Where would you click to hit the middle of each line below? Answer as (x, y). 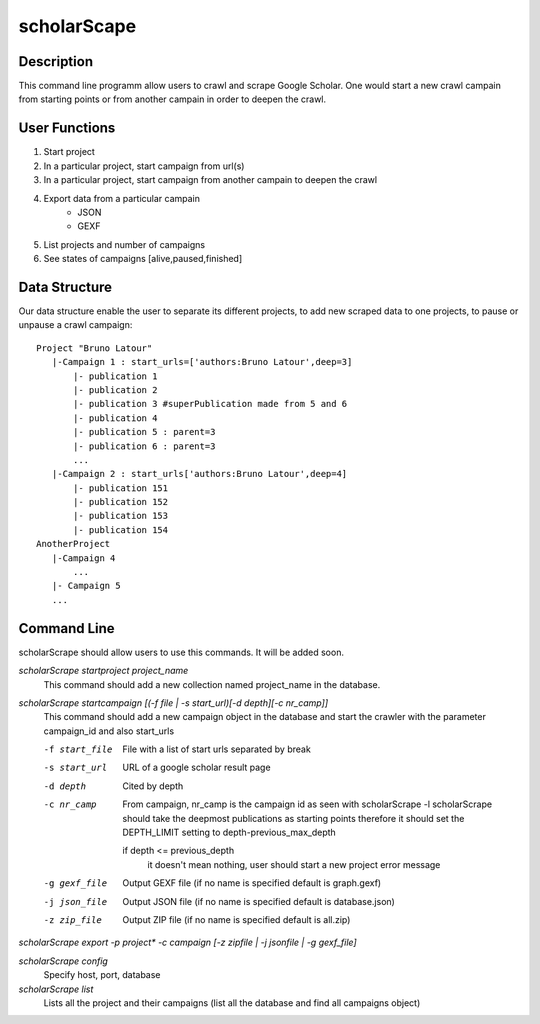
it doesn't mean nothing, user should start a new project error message (294, 864)
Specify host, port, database (102, 975)
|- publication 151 (121, 488)
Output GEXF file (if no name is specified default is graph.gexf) (252, 883)
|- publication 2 (115, 389)
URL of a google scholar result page (196, 767)
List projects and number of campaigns (124, 244)
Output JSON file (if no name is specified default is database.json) (258, 901)
